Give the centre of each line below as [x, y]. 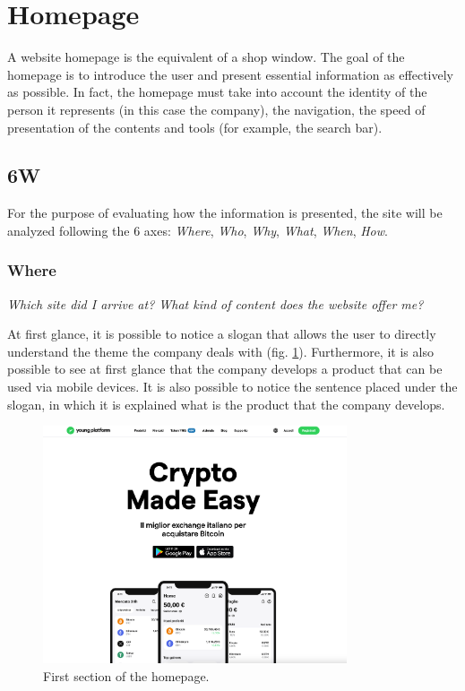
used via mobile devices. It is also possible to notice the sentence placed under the [232, 387]
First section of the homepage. [126, 675]
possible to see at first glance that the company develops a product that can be [225, 369]
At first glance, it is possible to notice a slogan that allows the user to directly [222, 334]
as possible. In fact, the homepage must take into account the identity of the [217, 92]
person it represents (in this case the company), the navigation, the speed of [216, 109]
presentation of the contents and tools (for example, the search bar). [195, 127]
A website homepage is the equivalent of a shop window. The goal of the [206, 57]
